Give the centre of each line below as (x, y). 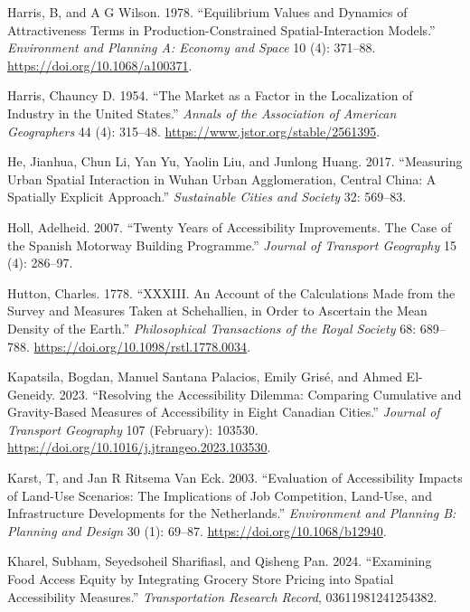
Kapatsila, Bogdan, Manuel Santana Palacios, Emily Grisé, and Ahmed (205, 377)
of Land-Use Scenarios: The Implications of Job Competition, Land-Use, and (220, 495)
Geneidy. (32, 394)
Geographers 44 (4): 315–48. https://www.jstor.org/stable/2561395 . (194, 131)
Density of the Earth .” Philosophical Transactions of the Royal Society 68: (212, 328)
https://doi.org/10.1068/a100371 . (100, 65)
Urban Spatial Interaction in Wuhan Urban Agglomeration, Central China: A (222, 179)
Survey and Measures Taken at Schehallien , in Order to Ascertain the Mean (217, 311)
